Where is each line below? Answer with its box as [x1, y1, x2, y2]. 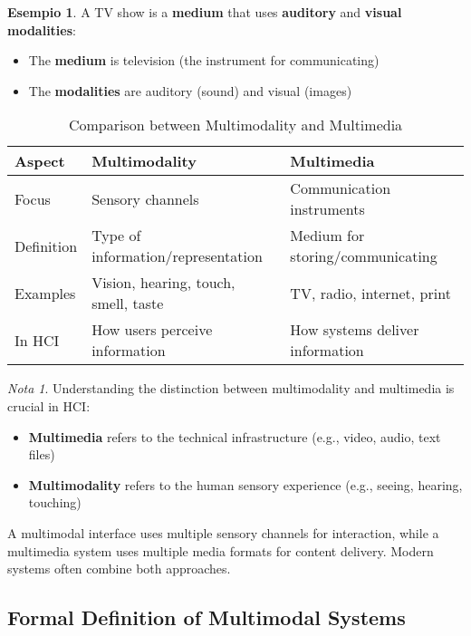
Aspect [14, 150, 65, 172]
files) [28, 445, 55, 464]
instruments [290, 198, 365, 220]
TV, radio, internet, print [290, 282, 451, 304]
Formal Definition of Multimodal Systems [7, 603, 406, 631]
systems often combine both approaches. [7, 559, 231, 578]
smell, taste [91, 293, 164, 314]
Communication [290, 178, 391, 199]
